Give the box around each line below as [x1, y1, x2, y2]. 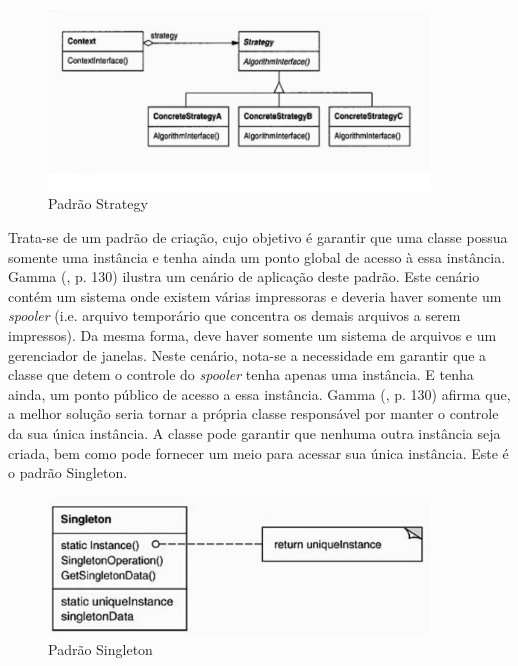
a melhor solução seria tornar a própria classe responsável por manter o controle [8, 403, 499, 424]
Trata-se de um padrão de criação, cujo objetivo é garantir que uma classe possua [8, 227, 508, 248]
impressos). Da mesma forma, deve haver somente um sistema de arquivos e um [8, 325, 497, 346]
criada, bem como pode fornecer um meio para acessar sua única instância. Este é [8, 442, 509, 463]
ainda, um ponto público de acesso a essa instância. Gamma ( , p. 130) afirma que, [8, 383, 511, 404]
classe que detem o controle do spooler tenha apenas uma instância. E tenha [8, 364, 474, 385]
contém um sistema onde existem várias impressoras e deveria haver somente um [8, 285, 502, 306]
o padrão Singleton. [8, 462, 128, 483]
